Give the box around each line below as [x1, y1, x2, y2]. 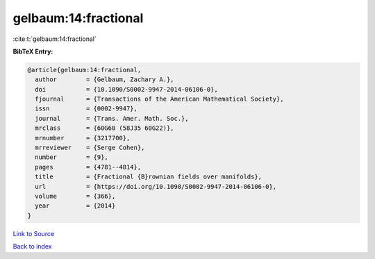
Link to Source [12, 229, 55, 237]
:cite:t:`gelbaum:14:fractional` [12, 35, 97, 43]
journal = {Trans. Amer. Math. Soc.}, [35, 115, 189, 122]
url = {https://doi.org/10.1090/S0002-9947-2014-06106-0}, [35, 183, 277, 190]
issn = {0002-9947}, [35, 105, 138, 112]
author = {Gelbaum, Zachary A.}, [35, 76, 174, 83]
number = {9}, [35, 153, 109, 161]
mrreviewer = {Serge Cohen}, [35, 144, 145, 152]
